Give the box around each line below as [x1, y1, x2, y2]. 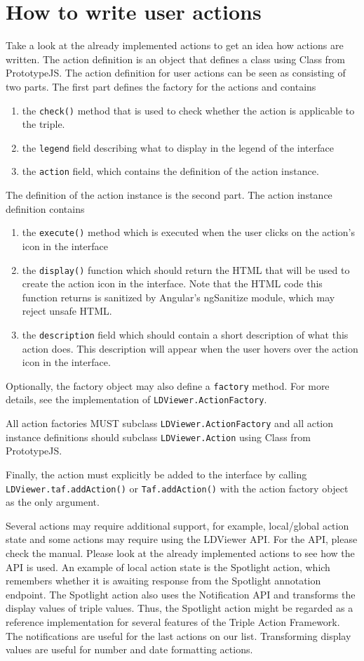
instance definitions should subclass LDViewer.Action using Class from [6, 429, 311, 444]
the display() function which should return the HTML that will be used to [22, 262, 350, 277]
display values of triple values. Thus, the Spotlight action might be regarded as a [6, 601, 353, 615]
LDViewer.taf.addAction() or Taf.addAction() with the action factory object [6, 480, 349, 495]
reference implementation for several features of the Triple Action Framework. [6, 615, 340, 629]
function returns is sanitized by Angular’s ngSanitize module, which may [22, 289, 335, 304]
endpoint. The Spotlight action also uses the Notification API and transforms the [6, 587, 356, 601]
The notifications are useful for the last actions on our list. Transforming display [6, 628, 351, 643]
